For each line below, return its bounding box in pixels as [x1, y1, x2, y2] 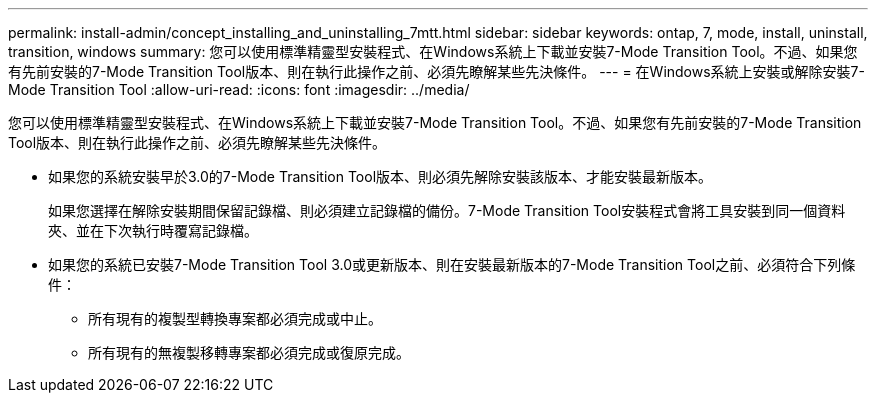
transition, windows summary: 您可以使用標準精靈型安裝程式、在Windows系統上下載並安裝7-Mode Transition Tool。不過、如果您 [8, 43, 858, 60]
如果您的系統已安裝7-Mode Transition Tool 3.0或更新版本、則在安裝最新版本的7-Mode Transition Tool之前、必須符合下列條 [48, 256, 856, 273]
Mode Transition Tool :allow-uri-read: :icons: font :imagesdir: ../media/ [8, 81, 470, 98]
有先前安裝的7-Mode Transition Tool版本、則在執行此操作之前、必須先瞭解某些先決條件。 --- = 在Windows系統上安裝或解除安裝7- [8, 63, 865, 80]
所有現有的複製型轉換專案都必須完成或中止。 [88, 310, 382, 327]
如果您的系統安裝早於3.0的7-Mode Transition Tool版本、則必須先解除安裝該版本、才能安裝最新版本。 [48, 168, 713, 185]
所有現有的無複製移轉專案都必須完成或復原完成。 [88, 344, 410, 361]
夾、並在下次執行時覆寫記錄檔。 [48, 222, 258, 239]
